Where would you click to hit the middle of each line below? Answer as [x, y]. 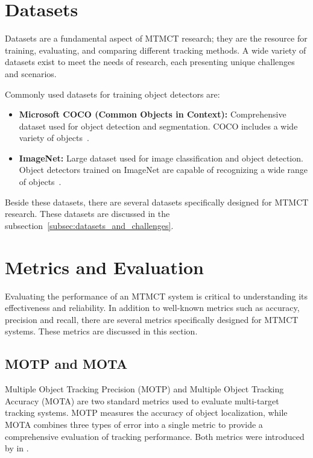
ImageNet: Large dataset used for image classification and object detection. [161, 158]
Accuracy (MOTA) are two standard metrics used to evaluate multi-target [142, 400]
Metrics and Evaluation [104, 267]
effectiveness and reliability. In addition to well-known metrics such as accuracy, [152, 308]
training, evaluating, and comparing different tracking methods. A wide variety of [156, 50]
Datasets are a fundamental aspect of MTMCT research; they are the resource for [156, 38]
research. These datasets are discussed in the [87, 214]
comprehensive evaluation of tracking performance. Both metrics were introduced [155, 436]
